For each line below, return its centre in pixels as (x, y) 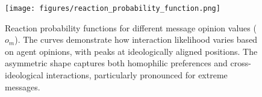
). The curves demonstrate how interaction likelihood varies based (136, 39)
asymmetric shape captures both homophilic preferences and (116, 63)
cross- (241, 63)
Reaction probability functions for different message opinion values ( (131, 27)
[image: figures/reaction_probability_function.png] (113, 8)
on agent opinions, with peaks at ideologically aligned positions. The (131, 51)
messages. (23, 86)
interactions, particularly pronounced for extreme (137, 75)
